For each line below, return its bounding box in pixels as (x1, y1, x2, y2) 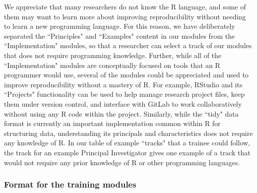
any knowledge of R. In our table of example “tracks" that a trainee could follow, (4, 137, 251, 148)
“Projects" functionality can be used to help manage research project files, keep (4, 89, 245, 99)
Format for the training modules (4, 178, 136, 191)
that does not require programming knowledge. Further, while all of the (4, 50, 222, 60)
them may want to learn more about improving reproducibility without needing (4, 11, 246, 21)
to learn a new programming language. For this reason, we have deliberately (4, 21, 235, 31)
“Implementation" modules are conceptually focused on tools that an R (4, 60, 220, 70)
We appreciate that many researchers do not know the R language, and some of (4, 1, 246, 11)
